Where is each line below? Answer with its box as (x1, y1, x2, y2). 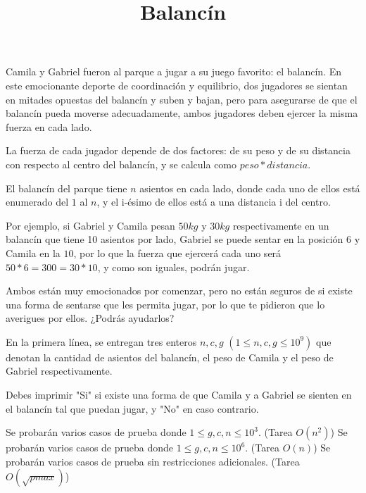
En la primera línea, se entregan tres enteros (6, 334, 197, 349)
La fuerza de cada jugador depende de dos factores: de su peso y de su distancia (6, 143, 351, 158)
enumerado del (6, 194, 69, 209)
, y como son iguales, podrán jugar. (97, 259, 250, 274)
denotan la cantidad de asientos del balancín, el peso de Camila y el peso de (6, 349, 334, 364)
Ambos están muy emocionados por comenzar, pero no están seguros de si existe (6, 283, 353, 298)
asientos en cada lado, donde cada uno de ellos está (139, 180, 360, 195)
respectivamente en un (232, 218, 329, 232)
